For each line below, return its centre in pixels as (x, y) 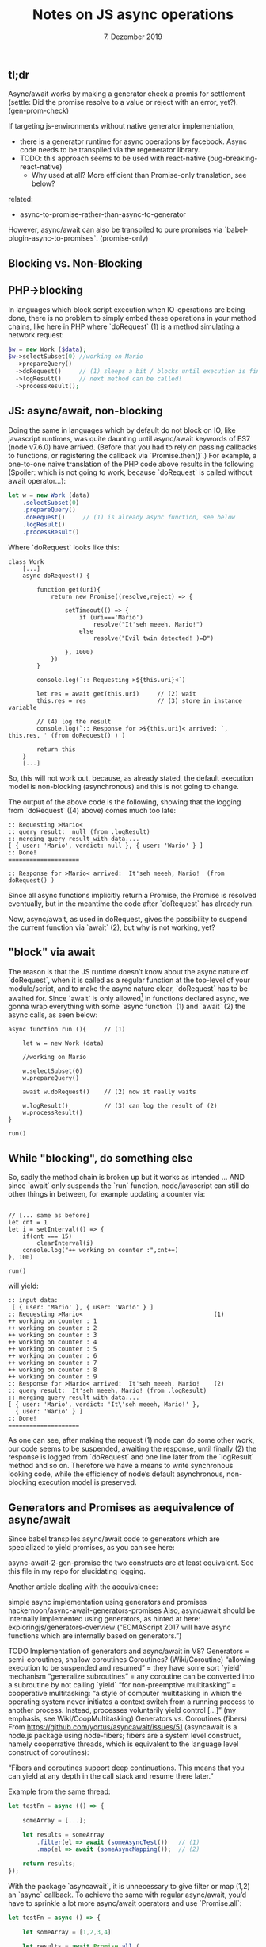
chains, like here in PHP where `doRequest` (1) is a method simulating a (124, 326)
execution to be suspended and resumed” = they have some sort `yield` (125, 1667)
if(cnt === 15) (47, 1236)
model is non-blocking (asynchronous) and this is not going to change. (123, 786)
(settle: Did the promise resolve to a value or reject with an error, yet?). (123, 102)
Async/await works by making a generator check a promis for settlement (127, 94)
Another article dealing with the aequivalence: (83, 1587)
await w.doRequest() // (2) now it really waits (109, 1092)
